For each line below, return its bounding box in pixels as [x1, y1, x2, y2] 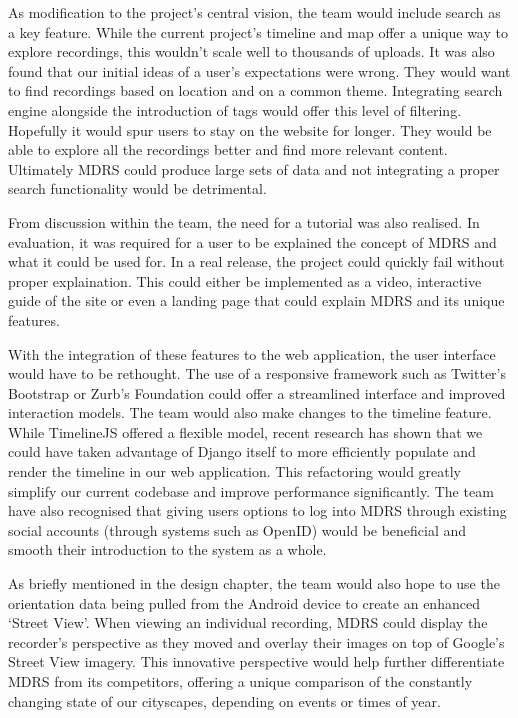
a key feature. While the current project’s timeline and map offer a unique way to [8, 21, 508, 42]
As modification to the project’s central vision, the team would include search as [8, 2, 501, 22]
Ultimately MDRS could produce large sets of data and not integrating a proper [8, 158, 500, 179]
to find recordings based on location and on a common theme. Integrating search [8, 80, 503, 101]
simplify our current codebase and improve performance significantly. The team [8, 480, 494, 501]
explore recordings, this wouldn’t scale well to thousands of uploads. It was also [8, 41, 495, 62]
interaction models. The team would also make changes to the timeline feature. [8, 402, 492, 423]
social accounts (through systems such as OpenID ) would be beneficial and [8, 519, 467, 540]
